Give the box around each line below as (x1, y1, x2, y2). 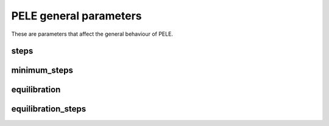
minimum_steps (11, 65, 73, 76)
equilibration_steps (11, 104, 87, 114)
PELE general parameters (11, 9, 143, 22)
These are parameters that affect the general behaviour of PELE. (11, 30, 174, 38)
